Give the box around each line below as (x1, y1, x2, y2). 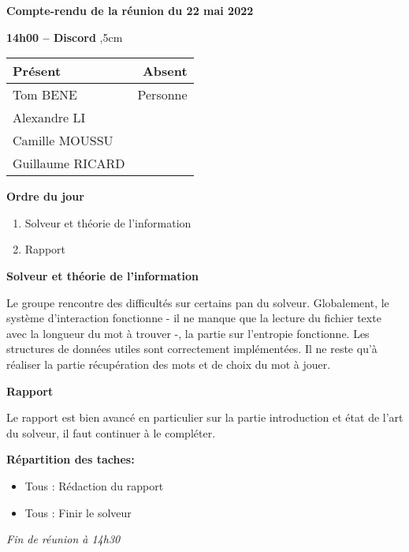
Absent (142, 62, 188, 81)
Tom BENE (13, 85, 78, 104)
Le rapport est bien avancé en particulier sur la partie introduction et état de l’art (6, 409, 403, 426)
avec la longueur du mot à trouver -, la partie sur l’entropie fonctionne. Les (6, 325, 370, 341)
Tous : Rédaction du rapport (24, 477, 164, 494)
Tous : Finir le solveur (24, 504, 132, 520)
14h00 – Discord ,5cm (6, 28, 123, 45)
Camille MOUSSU (13, 131, 113, 150)
